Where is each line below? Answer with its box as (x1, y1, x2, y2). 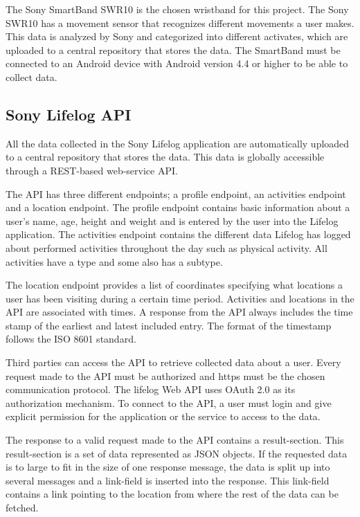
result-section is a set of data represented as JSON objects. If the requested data (6, 446, 348, 460)
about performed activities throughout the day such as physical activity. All (6, 240, 327, 255)
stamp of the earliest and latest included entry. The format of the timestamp (6, 318, 332, 332)
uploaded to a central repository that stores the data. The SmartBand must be (6, 42, 341, 57)
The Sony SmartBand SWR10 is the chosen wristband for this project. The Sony (6, 2, 349, 16)
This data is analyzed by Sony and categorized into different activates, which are (6, 29, 348, 44)
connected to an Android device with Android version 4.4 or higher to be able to (6, 56, 348, 71)
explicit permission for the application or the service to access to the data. (6, 409, 321, 424)
